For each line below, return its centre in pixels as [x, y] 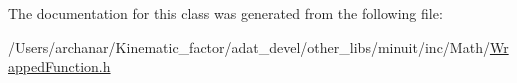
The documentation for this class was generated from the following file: [225, 13]
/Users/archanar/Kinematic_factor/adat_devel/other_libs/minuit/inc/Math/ [249, 46]
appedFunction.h [59, 66]
